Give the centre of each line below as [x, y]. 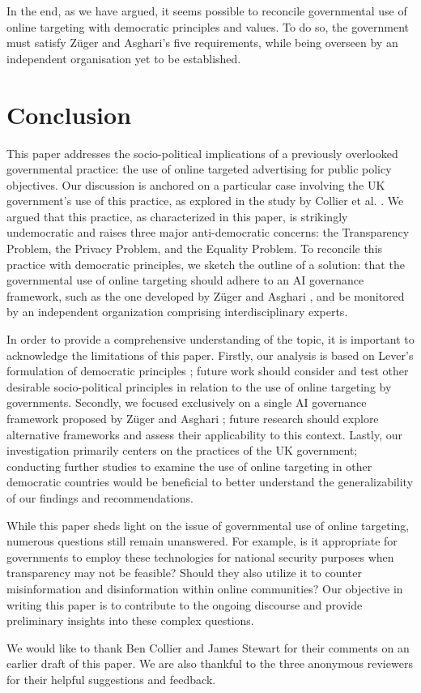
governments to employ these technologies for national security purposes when [200, 556]
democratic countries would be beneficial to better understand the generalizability [210, 482]
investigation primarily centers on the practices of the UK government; [182, 450]
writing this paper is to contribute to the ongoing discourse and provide [185, 604]
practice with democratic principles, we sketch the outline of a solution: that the [206, 264]
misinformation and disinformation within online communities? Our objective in [205, 588]
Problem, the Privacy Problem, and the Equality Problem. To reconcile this [195, 248]
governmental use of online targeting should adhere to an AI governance [185, 280]
